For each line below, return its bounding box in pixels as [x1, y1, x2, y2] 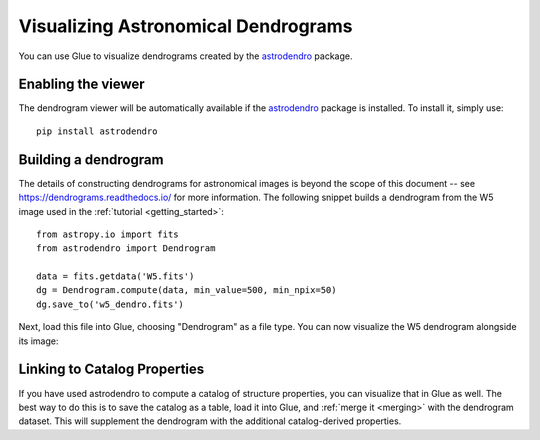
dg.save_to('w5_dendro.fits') [36, 298, 185, 310]
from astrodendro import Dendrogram [36, 243, 216, 254]
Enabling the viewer [18, 76, 145, 93]
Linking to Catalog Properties [18, 361, 205, 378]
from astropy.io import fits [36, 228, 179, 240]
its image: [18, 335, 59, 347]
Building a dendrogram [18, 151, 164, 168]
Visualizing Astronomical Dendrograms [18, 15, 353, 37]
